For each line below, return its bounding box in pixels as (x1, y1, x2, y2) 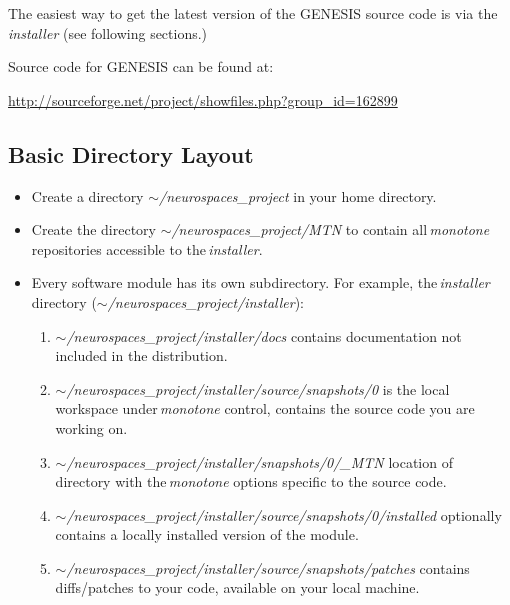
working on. (55, 417, 128, 438)
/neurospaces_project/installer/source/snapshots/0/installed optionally (66, 504, 502, 525)
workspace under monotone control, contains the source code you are (55, 398, 475, 419)
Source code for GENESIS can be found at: (8, 56, 274, 77)
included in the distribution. (55, 345, 228, 366)
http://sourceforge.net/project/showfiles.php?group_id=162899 (8, 89, 398, 110)
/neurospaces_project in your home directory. (159, 185, 437, 206)
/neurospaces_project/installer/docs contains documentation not (66, 325, 462, 346)
